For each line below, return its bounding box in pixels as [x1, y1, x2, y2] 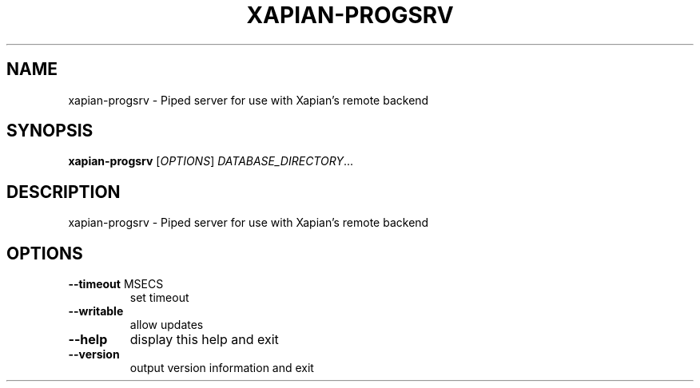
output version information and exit [129, 361, 314, 375]
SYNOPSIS [6, 121, 93, 141]
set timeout [129, 291, 189, 305]
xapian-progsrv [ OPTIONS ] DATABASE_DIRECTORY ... [68, 154, 353, 168]
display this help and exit [129, 331, 279, 348]
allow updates [129, 318, 204, 332]
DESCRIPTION [6, 181, 121, 202]
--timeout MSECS [68, 277, 164, 291]
